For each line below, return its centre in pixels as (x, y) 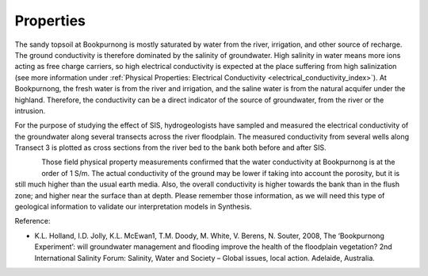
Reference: (32, 221)
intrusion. (30, 110)
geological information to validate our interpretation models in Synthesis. (133, 207)
